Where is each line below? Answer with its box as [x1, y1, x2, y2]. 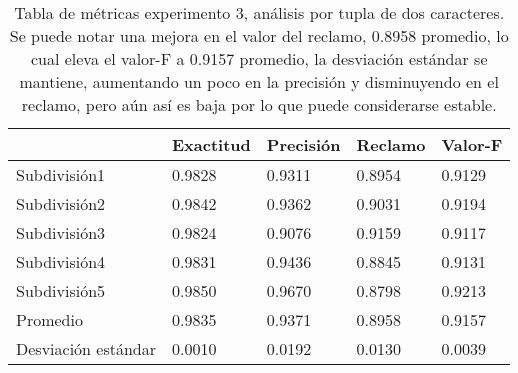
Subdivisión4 [16, 250, 106, 273]
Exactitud [172, 133, 251, 156]
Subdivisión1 [16, 163, 106, 186]
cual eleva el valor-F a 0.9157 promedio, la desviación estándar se [30, 47, 488, 70]
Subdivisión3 [16, 221, 106, 244]
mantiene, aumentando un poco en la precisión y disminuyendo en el [19, 70, 499, 93]
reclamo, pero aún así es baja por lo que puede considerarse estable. [21, 93, 497, 116]
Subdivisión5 [16, 279, 106, 302]
